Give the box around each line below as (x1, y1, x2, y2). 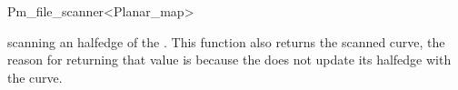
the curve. (7, 67, 63, 86)
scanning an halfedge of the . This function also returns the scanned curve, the (7, 32, 445, 51)
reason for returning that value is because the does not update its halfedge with (7, 50, 452, 69)
